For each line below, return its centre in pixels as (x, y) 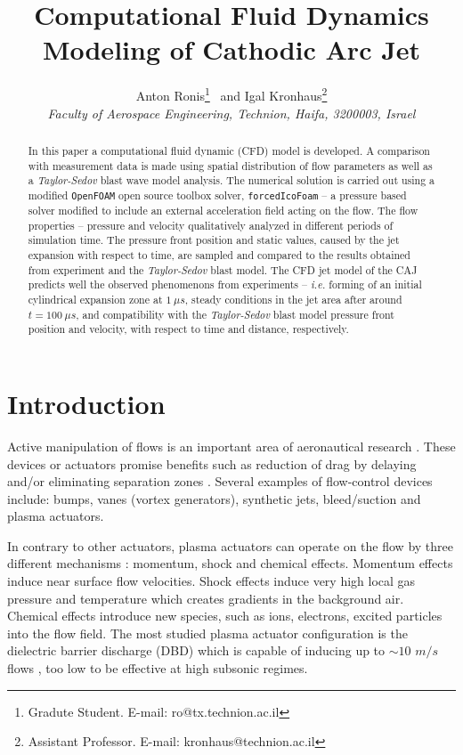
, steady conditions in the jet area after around (293, 299)
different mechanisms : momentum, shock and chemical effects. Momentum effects (230, 563)
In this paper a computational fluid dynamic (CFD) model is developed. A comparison (229, 150)
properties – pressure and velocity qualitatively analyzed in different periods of (211, 225)
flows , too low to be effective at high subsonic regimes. (158, 668)
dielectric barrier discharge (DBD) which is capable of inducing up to (196, 650)
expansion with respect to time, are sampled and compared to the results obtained (219, 255)
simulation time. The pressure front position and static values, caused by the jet (214, 240)
